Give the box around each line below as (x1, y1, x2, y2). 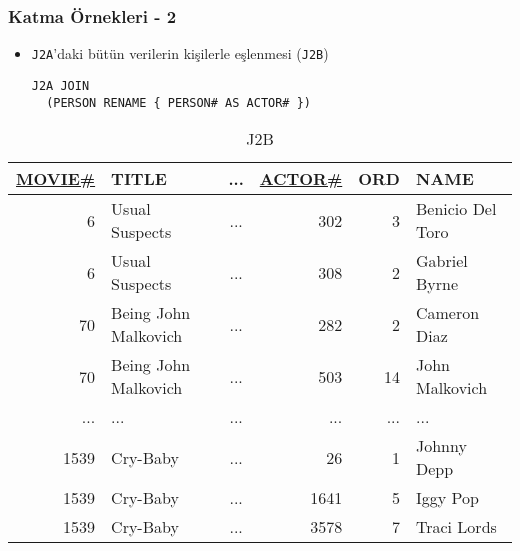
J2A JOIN (31, 78, 90, 93)
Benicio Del (415, 197, 497, 221)
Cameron (415, 301, 480, 325)
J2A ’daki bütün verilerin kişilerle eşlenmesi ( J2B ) (31, 43, 329, 64)
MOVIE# (16, 167, 96, 191)
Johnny (415, 434, 467, 458)
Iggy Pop (415, 486, 479, 510)
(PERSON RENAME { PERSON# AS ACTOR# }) (46, 95, 311, 110)
